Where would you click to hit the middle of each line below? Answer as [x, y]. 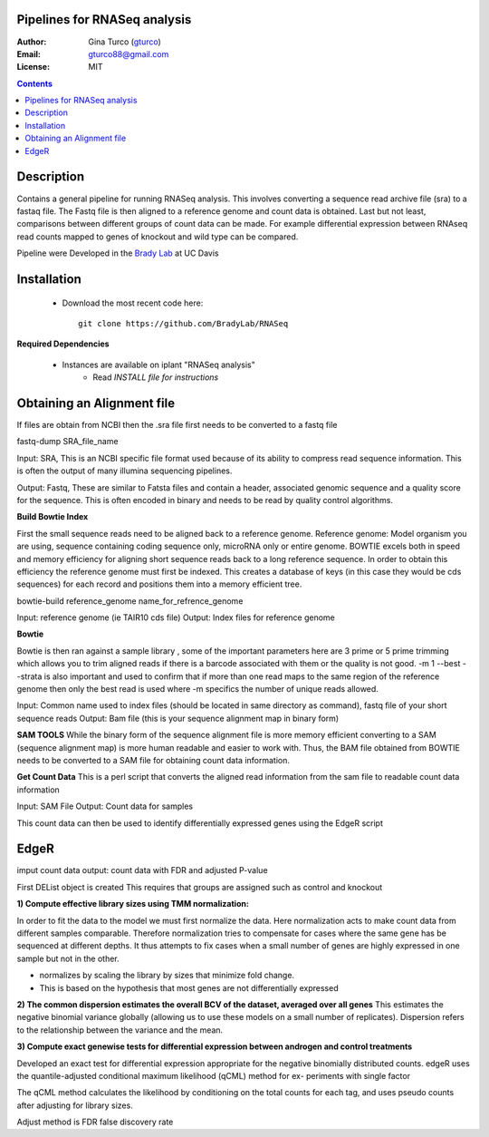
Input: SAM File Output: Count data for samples [105, 806]
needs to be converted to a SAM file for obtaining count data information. [153, 760]
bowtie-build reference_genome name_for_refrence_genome [130, 601]
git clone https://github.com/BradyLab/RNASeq [183, 323]
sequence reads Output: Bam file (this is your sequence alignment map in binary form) [178, 718]
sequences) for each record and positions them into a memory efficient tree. [159, 584]
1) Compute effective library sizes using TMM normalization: [133, 904]
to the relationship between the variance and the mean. [120, 1030]
